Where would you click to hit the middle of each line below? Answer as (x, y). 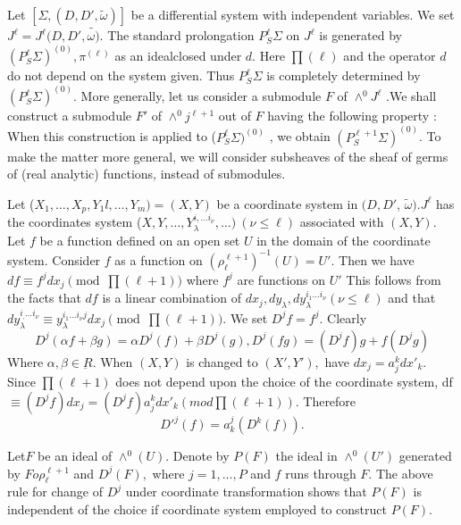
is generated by (360, 35)
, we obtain (300, 136)
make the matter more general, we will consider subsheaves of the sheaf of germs (228, 156)
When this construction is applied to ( (112, 136)
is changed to (222, 361)
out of (235, 116)
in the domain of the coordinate (344, 240)
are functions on (281, 279)
